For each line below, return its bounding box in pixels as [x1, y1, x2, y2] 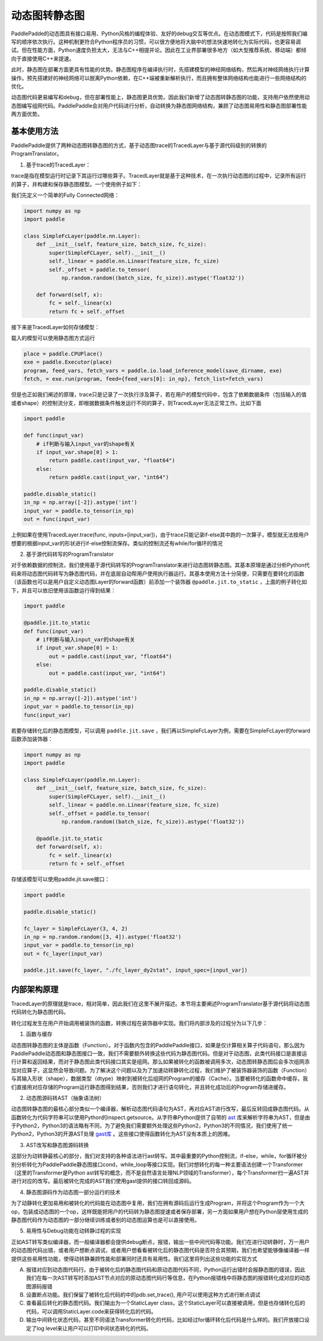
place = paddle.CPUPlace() [23, 350, 103, 357]
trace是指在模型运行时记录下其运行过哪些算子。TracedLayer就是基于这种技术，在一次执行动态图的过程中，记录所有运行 [11, 172, 306, 180]
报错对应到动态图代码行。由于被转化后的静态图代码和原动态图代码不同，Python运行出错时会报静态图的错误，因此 [26, 1266, 306, 1273]
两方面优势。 [11, 111, 43, 118]
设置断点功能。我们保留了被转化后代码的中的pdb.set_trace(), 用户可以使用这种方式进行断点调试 [26, 1291, 261, 1299]
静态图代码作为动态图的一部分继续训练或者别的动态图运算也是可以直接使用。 [11, 1216, 200, 1223]
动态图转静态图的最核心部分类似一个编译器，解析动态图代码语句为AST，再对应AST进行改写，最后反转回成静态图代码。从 [11, 1105, 310, 1112]
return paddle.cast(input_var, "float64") [48, 457, 176, 464]
